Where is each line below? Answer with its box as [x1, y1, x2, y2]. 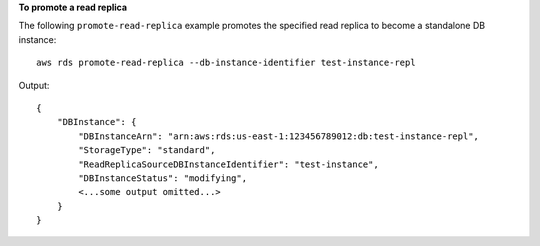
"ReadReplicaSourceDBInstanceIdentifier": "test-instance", [78, 158, 379, 170]
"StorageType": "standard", [78, 145, 216, 156]
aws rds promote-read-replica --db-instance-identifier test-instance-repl [36, 57, 416, 69]
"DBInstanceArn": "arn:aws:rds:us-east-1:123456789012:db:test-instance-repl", [78, 130, 480, 142]
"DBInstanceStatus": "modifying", [78, 172, 248, 184]
